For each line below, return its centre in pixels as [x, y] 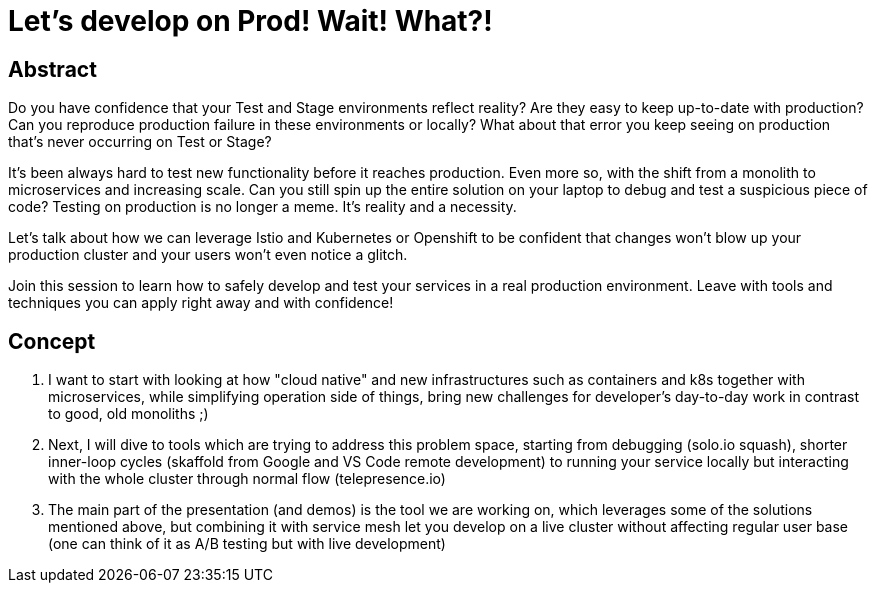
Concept [52, 341]
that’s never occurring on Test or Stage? [140, 142]
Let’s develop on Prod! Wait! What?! [250, 21]
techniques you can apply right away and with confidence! [201, 303]
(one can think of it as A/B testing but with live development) [247, 544]
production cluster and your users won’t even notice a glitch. [208, 255]
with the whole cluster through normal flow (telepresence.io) [247, 479]
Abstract [52, 69]
